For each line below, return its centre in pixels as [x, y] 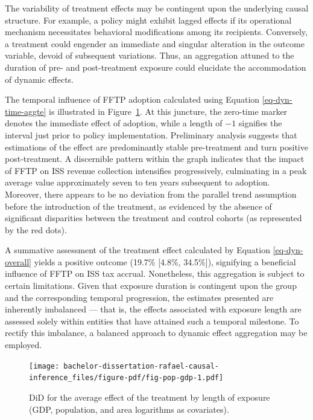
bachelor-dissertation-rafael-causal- [141, 366]
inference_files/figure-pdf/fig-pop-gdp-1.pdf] [126, 378]
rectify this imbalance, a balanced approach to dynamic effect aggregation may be [156, 333]
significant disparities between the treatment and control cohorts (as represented [153, 218]
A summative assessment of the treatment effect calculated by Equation [138, 250]
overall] [18, 261]
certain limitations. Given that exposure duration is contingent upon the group [151, 286]
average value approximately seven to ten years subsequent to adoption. [138, 182]
